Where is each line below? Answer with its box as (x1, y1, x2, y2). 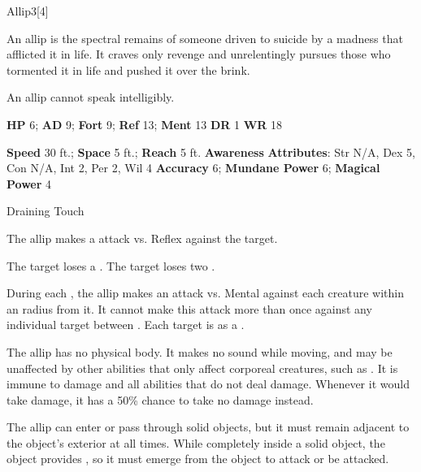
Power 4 (7, 175, 52, 192)
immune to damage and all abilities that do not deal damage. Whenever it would (7, 375, 410, 392)
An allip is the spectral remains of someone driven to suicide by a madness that (7, 29, 403, 46)
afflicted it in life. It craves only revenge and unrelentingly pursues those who (7, 45, 391, 63)
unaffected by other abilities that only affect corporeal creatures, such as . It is (7, 359, 398, 376)
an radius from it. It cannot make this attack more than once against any (7, 300, 372, 317)
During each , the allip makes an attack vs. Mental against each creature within (7, 284, 404, 301)
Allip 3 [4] (7, 2, 49, 19)
